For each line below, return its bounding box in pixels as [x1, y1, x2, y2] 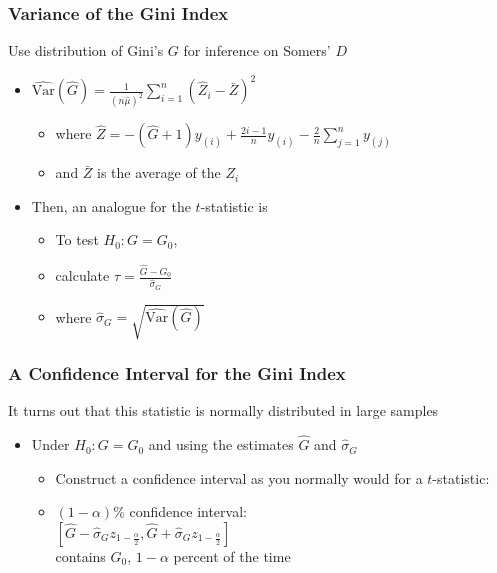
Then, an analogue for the [31, 195, 191, 216]
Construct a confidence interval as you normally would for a [55, 467, 423, 488]
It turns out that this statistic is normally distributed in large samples [8, 400, 439, 421]
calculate [55, 265, 110, 286]
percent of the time [173, 545, 291, 566]
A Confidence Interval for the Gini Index [8, 361, 346, 385]
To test [55, 229, 99, 250]
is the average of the [97, 162, 221, 183]
